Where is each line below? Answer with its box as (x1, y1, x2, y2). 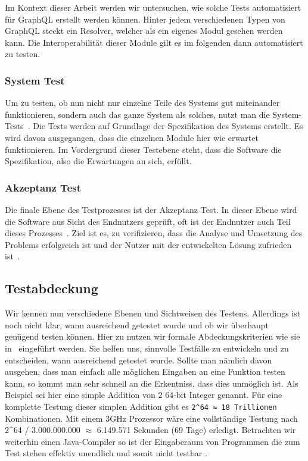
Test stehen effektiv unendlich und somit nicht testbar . (5, 447, 207, 459)
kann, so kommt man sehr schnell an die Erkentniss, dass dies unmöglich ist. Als (5, 377, 298, 389)
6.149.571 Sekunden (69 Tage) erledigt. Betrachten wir (97, 424, 296, 436)
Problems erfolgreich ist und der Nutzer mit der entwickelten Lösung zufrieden (5, 238, 292, 250)
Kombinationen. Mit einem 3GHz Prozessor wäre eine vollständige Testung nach (5, 412, 298, 424)
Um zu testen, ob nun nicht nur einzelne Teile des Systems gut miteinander (5, 96, 280, 109)
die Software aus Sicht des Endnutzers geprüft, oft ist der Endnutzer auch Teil (5, 215, 291, 227)
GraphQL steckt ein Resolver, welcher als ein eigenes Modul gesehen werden (5, 24, 283, 37)
